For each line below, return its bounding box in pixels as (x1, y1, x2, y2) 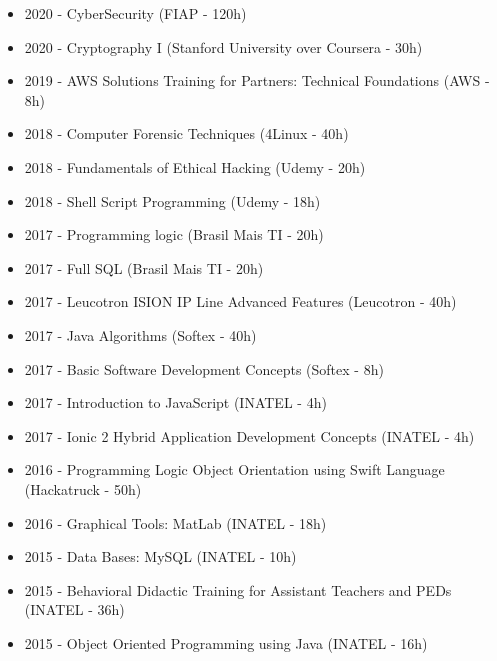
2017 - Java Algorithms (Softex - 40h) (24, 324, 257, 345)
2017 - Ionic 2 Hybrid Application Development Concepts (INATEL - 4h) (24, 425, 475, 446)
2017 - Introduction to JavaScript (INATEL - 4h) (24, 392, 327, 413)
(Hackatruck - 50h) (24, 478, 142, 499)
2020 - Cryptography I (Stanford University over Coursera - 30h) (24, 36, 423, 57)
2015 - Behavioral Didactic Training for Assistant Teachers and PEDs (24, 579, 452, 600)
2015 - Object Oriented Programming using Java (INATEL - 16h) (24, 632, 428, 653)
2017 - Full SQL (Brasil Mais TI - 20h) (24, 257, 264, 278)
